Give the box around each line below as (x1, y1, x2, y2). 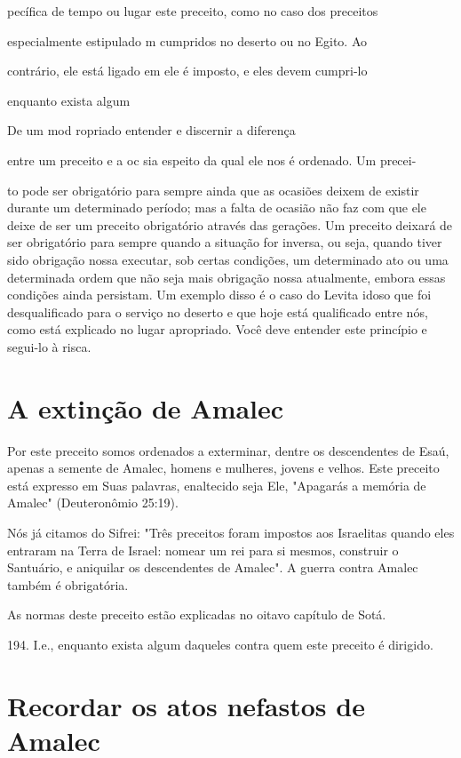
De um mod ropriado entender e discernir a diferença (7, 121, 296, 140)
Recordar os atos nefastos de (7, 687, 365, 723)
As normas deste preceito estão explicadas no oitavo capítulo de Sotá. (7, 605, 386, 624)
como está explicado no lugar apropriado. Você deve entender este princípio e (7, 320, 427, 339)
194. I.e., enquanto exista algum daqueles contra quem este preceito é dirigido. (7, 634, 433, 653)
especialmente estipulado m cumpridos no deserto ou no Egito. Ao (7, 31, 368, 50)
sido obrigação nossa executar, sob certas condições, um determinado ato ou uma (7, 250, 449, 268)
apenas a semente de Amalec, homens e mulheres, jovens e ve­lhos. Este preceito (7, 459, 440, 477)
